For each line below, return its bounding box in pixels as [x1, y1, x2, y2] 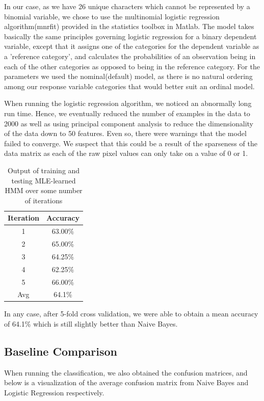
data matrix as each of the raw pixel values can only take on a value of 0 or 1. [4, 148, 248, 158]
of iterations [24, 195, 63, 205]
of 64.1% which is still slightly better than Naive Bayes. [4, 318, 178, 329]
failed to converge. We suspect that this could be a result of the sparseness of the [4, 138, 257, 148]
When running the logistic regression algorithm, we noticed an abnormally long [4, 98, 252, 109]
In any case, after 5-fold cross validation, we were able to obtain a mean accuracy [4, 308, 258, 319]
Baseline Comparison [4, 343, 117, 359]
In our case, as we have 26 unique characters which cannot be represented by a [4, 1, 250, 11]
